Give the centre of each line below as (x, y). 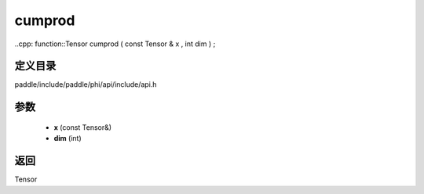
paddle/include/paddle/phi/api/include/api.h (86, 84)
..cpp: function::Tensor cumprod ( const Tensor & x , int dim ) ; (115, 44)
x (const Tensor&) (83, 127)
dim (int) (68, 138)
